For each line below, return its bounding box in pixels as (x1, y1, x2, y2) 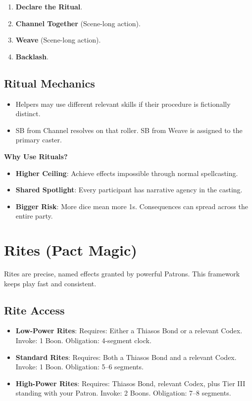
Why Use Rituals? (4, 151, 68, 161)
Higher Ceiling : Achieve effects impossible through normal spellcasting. (15, 168, 238, 178)
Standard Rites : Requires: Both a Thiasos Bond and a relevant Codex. (15, 352, 237, 362)
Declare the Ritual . (15, 1, 83, 11)
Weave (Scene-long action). (15, 35, 101, 45)
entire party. (15, 211, 53, 221)
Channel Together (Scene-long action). (15, 18, 141, 28)
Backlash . (15, 51, 49, 61)
